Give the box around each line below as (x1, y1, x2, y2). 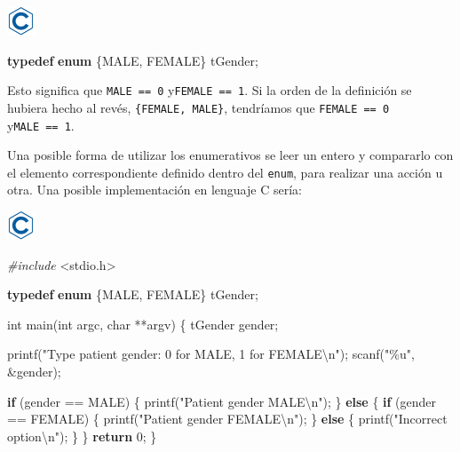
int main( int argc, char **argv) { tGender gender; (7, 314, 279, 333)
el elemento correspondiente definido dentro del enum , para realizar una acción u (7, 163, 443, 181)
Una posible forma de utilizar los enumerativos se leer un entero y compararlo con (7, 146, 454, 164)
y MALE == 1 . (7, 115, 75, 134)
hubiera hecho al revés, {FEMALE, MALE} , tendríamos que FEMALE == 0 (7, 98, 390, 116)
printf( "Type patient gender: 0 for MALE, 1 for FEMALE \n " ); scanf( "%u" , (7, 345, 415, 363)
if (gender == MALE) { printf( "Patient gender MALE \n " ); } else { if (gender (7, 392, 437, 410)
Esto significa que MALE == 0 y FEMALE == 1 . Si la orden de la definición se (7, 81, 412, 99)
